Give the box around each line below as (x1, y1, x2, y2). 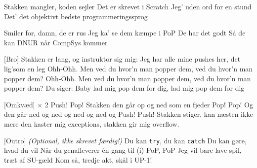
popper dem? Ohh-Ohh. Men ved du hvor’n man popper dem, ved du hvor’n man (4, 73, 251, 83)
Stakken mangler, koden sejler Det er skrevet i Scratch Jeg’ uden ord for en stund (4, 1, 252, 11)
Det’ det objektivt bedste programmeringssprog (4, 11, 148, 21)
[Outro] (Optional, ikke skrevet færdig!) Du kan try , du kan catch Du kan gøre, (4, 135, 247, 145)
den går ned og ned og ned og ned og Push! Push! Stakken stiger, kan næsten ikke (4, 109, 253, 119)
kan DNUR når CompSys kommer (4, 37, 108, 47)
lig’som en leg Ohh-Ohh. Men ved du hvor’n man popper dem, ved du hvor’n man (4, 63, 253, 73)
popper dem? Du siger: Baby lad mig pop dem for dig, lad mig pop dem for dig (4, 83, 245, 93)
